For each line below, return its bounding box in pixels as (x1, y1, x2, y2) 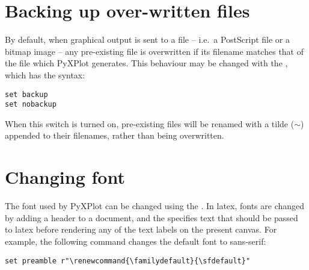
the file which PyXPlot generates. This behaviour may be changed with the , (5, 57, 288, 69)
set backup (5, 90, 48, 99)
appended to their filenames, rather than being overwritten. (5, 129, 224, 142)
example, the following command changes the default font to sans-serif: (5, 234, 266, 247)
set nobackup (5, 100, 57, 109)
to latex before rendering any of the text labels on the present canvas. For (5, 223, 277, 236)
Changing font (5, 165, 125, 189)
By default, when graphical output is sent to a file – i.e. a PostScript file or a (5, 33, 290, 46)
